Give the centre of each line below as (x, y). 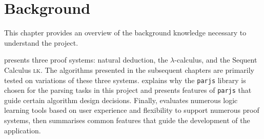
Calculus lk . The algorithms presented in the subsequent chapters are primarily (129, 69)
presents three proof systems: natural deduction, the (86, 60)
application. (23, 130)
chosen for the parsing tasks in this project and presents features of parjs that (128, 90)
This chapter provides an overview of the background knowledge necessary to (125, 33)
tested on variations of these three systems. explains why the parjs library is (125, 80)
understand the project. (41, 42)
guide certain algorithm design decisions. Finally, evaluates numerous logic (121, 100)
